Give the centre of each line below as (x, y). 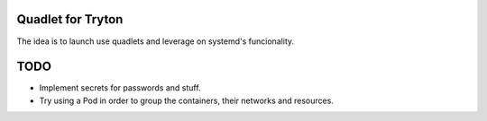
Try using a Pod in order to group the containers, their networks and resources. (186, 100)
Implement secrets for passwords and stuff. (120, 88)
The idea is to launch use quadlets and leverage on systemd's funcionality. (156, 41)
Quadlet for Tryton (70, 19)
